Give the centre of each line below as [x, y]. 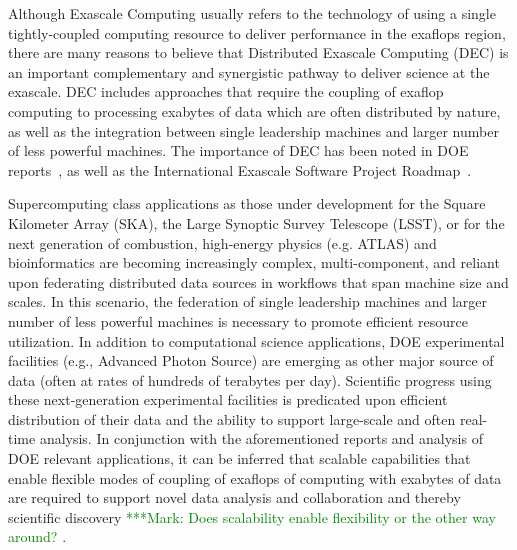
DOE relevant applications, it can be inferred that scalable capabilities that [239, 458]
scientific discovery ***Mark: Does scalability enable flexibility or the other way [252, 516]
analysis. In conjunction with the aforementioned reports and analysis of [261, 438]
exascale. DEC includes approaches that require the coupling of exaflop [226, 91]
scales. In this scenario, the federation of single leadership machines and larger [248, 301]
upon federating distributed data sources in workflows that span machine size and [258, 281]
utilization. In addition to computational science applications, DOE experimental [256, 340]
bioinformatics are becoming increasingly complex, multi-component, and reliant [254, 262]
